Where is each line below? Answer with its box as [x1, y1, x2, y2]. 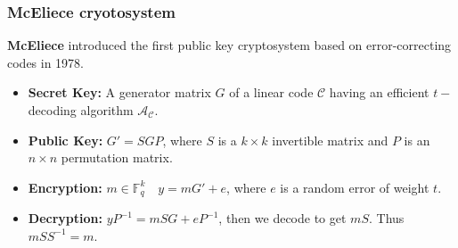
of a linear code [229, 83, 314, 102]
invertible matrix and [272, 130, 388, 149]
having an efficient [329, 83, 429, 102]
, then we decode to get [218, 209, 347, 227]
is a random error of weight [280, 178, 429, 196]
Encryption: [28, 178, 102, 196]
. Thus [368, 209, 405, 227]
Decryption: [28, 209, 102, 227]
